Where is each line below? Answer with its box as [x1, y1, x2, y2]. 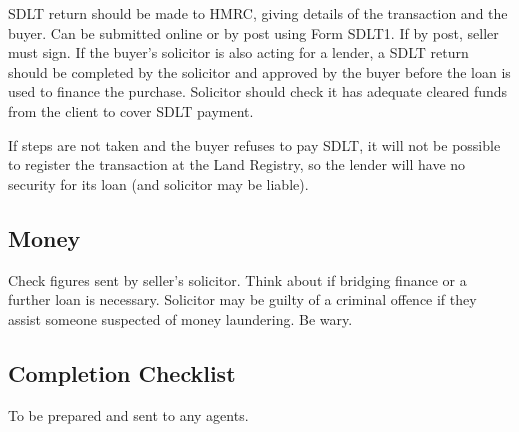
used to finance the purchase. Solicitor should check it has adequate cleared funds [8, 81, 508, 102]
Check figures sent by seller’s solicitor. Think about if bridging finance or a [8, 269, 467, 290]
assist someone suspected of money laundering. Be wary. [8, 308, 353, 329]
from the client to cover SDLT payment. [8, 100, 254, 121]
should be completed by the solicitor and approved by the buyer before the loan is [8, 61, 511, 82]
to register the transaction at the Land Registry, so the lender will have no [8, 154, 466, 175]
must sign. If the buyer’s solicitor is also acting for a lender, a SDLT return [8, 42, 469, 63]
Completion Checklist [8, 357, 236, 388]
